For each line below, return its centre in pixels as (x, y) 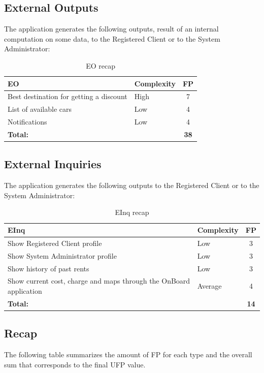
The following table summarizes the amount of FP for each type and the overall (128, 354)
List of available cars (40, 109)
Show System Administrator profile (62, 255)
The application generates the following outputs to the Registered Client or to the (132, 185)
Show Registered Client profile (55, 243)
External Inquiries (53, 164)
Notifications (27, 122)
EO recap (101, 65)
